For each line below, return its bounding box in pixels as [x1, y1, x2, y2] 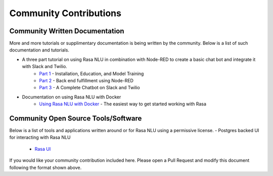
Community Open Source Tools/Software [9, 114, 142, 123]
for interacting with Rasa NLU [9, 134, 71, 141]
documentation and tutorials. [9, 47, 69, 53]
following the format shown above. [9, 164, 82, 170]
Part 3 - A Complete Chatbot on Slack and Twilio [39, 85, 140, 91]
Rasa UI [34, 146, 51, 152]
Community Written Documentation [9, 27, 124, 35]
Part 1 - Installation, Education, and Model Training [39, 71, 144, 77]
